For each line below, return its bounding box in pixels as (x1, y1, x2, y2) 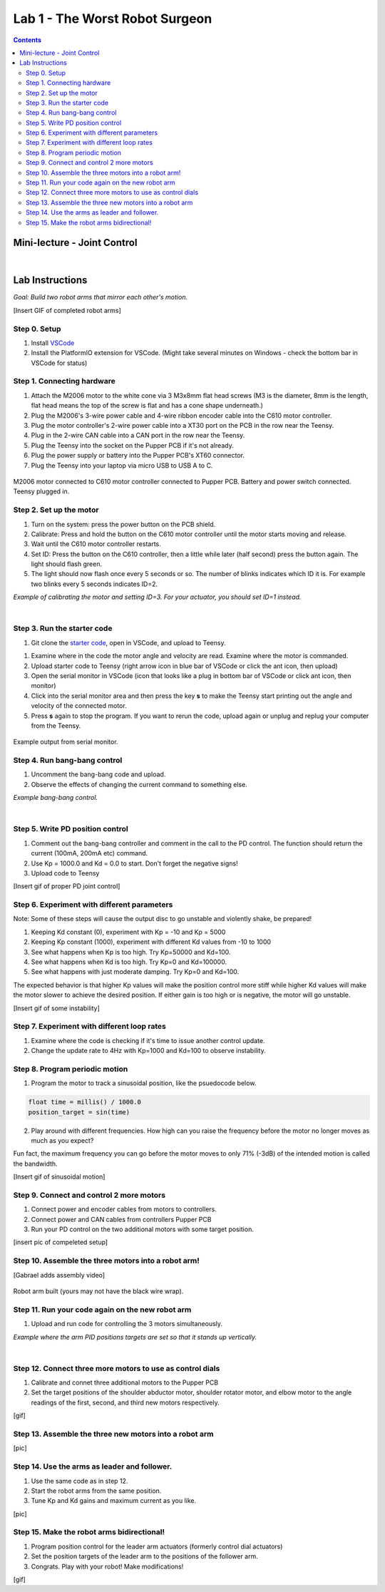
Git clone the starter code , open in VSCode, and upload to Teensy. (31, 638, 226, 647)
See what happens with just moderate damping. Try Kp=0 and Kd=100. (31, 967, 240, 976)
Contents (13, 36, 42, 44)
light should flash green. (31, 560, 103, 568)
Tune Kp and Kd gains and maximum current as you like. (31, 1496, 197, 1505)
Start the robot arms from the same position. (31, 1486, 162, 1495)
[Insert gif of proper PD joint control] (13, 882, 120, 890)
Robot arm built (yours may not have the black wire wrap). (13, 1287, 184, 1295)
